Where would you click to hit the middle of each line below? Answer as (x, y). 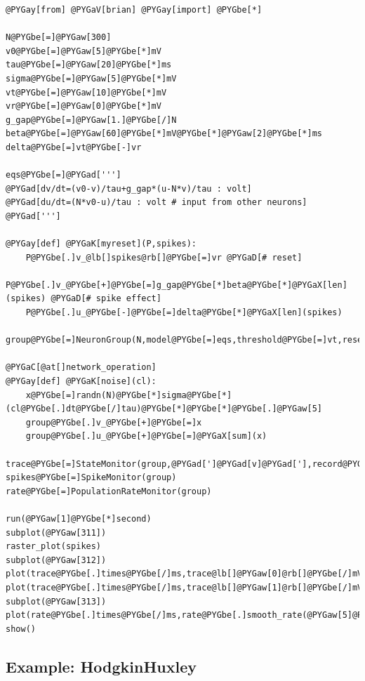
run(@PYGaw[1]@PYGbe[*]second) (79, 518)
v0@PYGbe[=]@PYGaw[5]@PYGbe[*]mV (84, 51)
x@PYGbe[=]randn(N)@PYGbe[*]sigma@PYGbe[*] (129, 395)
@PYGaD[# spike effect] (106, 299)
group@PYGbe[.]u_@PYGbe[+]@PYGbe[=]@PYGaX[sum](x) (146, 436)
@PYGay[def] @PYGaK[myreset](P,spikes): (101, 244)
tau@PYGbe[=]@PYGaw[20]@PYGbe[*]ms (89, 65)
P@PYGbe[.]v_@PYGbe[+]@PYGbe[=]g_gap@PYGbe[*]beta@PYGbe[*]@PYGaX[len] (177, 285)
